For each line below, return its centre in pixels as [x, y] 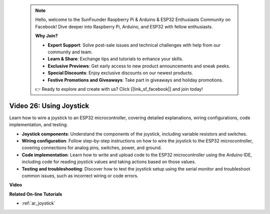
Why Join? [46, 36]
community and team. [70, 52]
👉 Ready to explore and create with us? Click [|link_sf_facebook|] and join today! [119, 89]
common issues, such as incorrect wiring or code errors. [80, 176]
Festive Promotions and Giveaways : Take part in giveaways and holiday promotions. [135, 80]
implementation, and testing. [39, 125]
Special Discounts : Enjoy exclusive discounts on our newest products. [120, 73]
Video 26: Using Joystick [49, 106]
